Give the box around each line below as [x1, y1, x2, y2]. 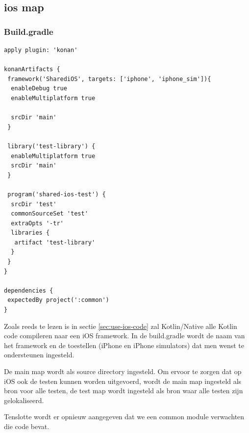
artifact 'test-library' [14, 239, 96, 246]
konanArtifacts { [4, 66, 60, 73]
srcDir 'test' [11, 200, 57, 208]
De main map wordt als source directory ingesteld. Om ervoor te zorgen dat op [4, 366, 242, 376]
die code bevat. [4, 421, 50, 431]
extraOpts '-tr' [11, 219, 64, 227]
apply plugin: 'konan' [4, 47, 78, 54]
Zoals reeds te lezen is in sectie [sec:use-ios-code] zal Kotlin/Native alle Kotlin [4, 321, 237, 331]
